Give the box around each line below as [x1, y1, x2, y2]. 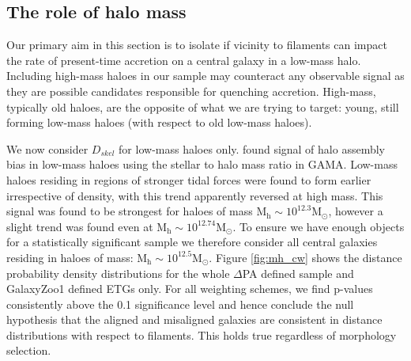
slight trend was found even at [6, 218, 153, 234]
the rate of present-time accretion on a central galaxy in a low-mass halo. [6, 51, 361, 68]
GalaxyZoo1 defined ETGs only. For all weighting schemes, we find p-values [6, 280, 373, 297]
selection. [6, 342, 51, 359]
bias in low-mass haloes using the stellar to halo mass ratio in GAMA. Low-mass [6, 156, 398, 173]
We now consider [6, 140, 89, 157]
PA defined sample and [242, 264, 354, 281]
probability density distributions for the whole [6, 264, 230, 281]
